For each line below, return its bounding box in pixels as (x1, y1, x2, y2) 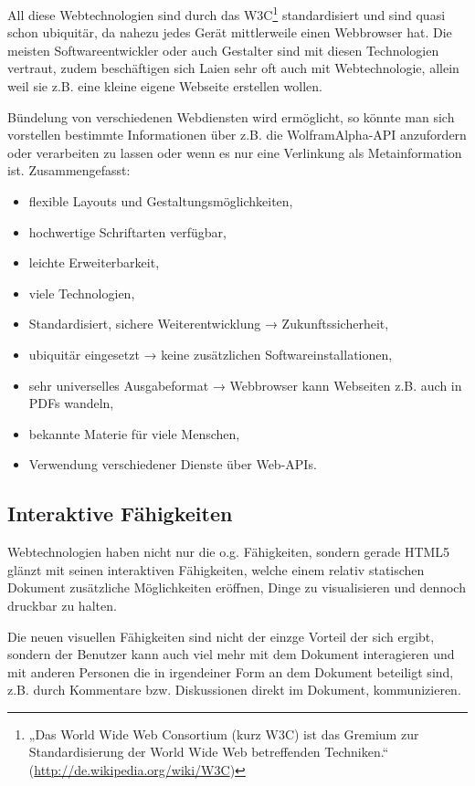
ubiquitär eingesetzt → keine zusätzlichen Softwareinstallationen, (28, 344, 393, 363)
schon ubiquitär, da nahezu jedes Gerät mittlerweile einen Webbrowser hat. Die (7, 23, 452, 42)
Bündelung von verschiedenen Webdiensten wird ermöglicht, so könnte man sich (7, 107, 455, 126)
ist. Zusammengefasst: (7, 161, 131, 180)
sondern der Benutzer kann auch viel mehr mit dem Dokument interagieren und (7, 645, 455, 664)
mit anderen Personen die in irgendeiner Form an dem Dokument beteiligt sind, (7, 662, 454, 681)
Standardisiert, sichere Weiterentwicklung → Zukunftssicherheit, (28, 314, 389, 333)
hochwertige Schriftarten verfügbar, (28, 222, 227, 241)
